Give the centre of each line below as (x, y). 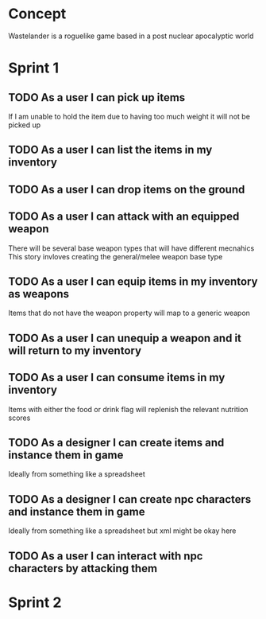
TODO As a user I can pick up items (97, 97)
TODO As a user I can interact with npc (106, 556)
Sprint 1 (34, 68)
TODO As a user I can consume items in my (117, 378)
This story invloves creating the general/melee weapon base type (116, 256)
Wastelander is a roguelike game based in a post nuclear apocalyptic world (131, 36)
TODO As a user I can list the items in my (110, 150)
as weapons (39, 294)
